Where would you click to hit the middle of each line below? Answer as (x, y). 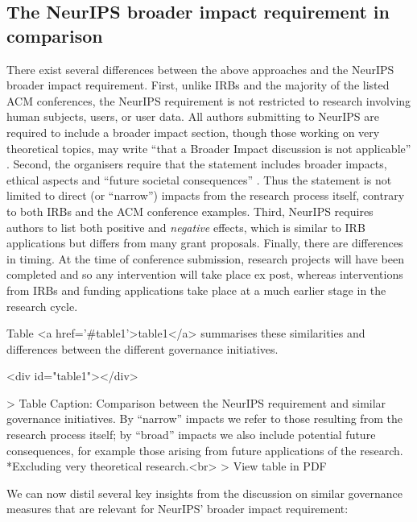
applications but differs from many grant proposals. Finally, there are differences (205, 243)
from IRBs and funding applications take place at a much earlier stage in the (196, 290)
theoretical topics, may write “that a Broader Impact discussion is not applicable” (209, 148)
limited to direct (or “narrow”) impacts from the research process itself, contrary (206, 195)
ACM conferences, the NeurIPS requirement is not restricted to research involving (209, 100)
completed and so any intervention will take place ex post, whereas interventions (205, 274)
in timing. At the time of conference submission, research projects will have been (206, 258)
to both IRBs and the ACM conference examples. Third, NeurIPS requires (190, 211)
